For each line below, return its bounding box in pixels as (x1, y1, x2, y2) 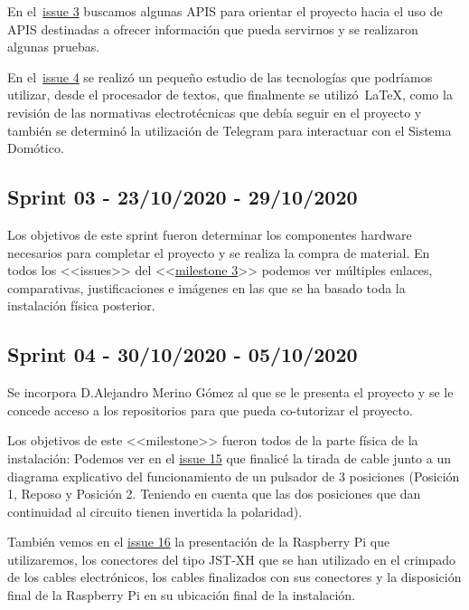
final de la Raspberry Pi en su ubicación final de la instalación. (7, 586, 355, 605)
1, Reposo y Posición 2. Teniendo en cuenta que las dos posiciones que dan (7, 484, 421, 503)
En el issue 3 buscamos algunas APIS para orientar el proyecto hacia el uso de (7, 2, 443, 20)
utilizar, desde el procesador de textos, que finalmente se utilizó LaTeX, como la (7, 85, 453, 104)
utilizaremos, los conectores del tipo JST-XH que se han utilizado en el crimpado (7, 549, 456, 568)
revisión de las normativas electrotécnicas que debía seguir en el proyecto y (7, 102, 422, 121)
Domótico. (7, 138, 64, 157)
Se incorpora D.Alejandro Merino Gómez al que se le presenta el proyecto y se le (7, 383, 454, 402)
